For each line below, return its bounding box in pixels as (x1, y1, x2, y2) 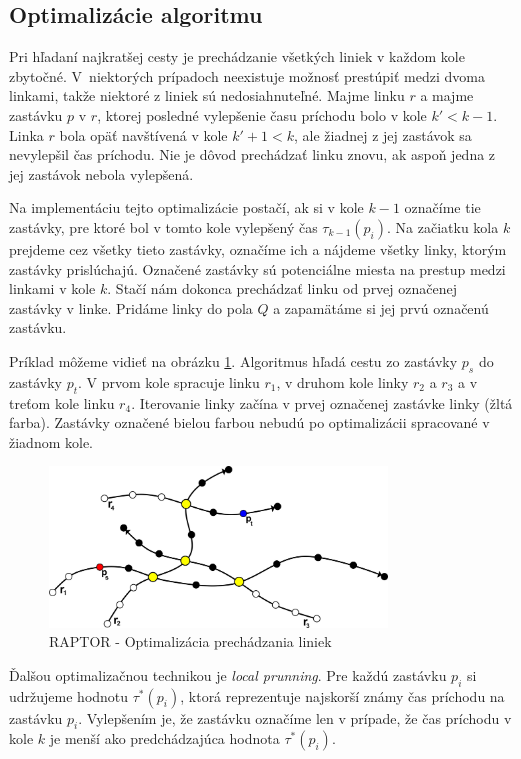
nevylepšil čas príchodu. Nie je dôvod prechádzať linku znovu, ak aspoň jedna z (9, 144, 496, 165)
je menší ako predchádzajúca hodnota (49, 728, 280, 749)
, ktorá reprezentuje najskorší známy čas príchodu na (180, 685, 505, 706)
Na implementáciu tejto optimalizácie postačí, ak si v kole (9, 197, 364, 218)
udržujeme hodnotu (9, 685, 129, 706)
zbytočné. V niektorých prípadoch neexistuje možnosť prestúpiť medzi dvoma (9, 65, 485, 86)
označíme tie (404, 197, 481, 218)
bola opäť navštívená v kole (59, 124, 228, 145)
